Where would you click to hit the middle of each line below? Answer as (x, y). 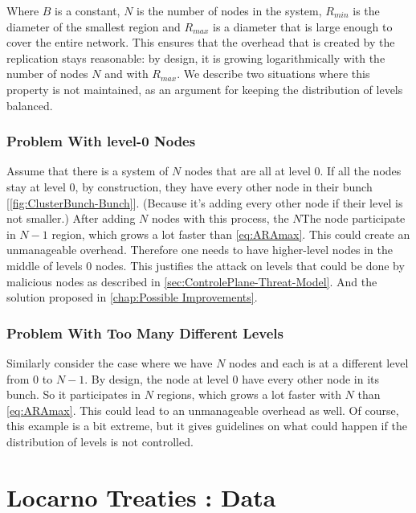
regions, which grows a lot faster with (249, 394)
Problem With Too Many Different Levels (145, 332)
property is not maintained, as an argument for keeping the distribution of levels (205, 89)
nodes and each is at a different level (319, 362)
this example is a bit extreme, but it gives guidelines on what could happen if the (207, 426)
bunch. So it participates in (73, 394)
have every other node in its (311, 378)
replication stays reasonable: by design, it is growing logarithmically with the (196, 57)
